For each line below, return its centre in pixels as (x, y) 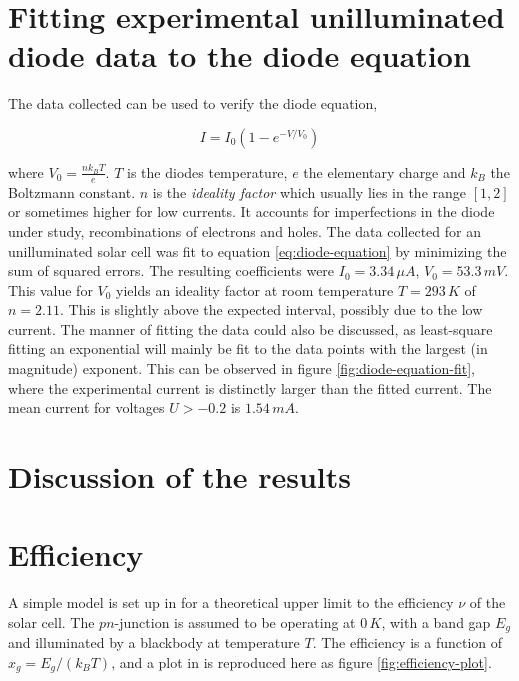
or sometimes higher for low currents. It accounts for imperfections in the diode (251, 211)
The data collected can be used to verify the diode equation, (193, 103)
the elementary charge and (384, 171)
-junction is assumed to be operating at (235, 621)
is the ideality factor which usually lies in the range (309, 191)
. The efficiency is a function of (407, 642)
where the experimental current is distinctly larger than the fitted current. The (250, 387)
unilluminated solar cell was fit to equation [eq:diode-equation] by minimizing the (257, 250)
